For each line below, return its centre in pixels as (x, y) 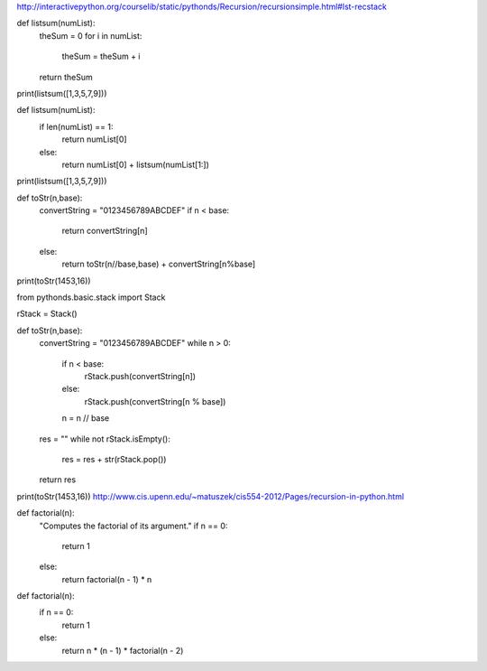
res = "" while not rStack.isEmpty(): (105, 439)
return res (58, 480)
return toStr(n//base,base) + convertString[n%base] (159, 264)
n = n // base (86, 418)
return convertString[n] (105, 231)
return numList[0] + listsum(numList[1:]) (135, 164)
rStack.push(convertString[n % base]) (155, 401)
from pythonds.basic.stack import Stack (91, 297)
